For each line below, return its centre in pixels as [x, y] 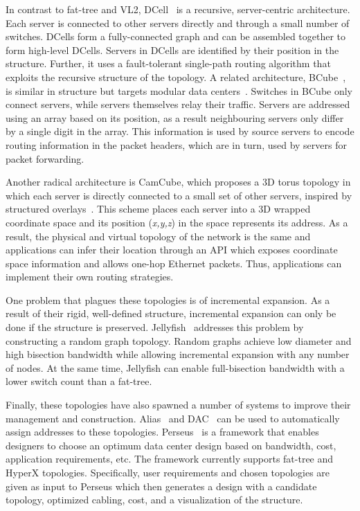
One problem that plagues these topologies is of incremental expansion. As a [168, 299]
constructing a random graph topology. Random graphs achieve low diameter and [179, 340]
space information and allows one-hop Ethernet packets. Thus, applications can [174, 263]
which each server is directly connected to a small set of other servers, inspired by [179, 195]
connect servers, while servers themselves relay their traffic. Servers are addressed [178, 104]
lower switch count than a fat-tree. [79, 381]
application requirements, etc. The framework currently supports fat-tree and [170, 459]
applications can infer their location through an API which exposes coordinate [172, 250]
